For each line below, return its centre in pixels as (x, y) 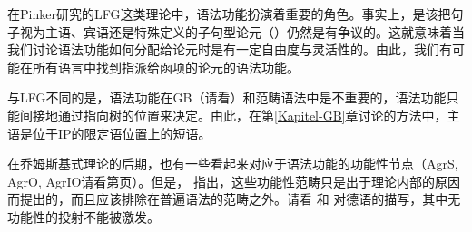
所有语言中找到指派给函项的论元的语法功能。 (166, 67)
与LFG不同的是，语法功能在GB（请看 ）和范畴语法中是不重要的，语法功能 (227, 97)
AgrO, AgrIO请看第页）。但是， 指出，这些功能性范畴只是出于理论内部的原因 (234, 181)
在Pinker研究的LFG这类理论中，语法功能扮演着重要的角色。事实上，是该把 (229, 14)
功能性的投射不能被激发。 (84, 216)
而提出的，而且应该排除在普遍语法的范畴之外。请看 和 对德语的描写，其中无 (234, 199)
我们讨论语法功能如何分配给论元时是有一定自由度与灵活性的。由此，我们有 (230, 49)
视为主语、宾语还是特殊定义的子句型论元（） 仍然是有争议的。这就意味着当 (242, 31)
